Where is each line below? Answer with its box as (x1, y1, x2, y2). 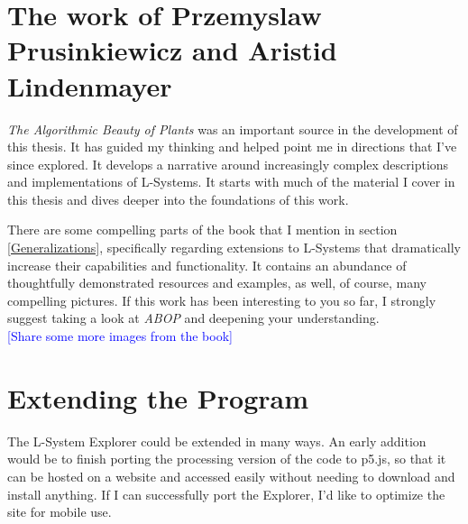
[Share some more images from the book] (7, 326, 233, 345)
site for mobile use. (7, 502, 112, 521)
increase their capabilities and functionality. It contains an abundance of (7, 255, 407, 274)
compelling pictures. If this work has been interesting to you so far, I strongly (7, 290, 436, 309)
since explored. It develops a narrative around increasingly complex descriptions (7, 154, 449, 173)
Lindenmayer (7, 67, 172, 104)
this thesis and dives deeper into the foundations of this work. (7, 189, 349, 208)
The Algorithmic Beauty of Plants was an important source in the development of (7, 119, 458, 138)
